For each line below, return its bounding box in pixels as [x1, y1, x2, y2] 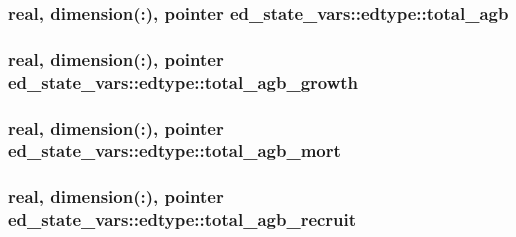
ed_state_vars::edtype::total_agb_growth [8, 69, 359, 94]
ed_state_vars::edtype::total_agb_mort [8, 138, 341, 163]
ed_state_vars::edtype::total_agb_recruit [8, 207, 357, 232]
